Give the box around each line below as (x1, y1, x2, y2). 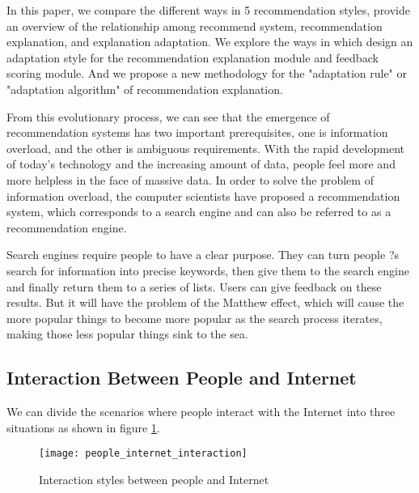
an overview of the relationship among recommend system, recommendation (6, 17, 383, 34)
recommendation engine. (6, 219, 127, 236)
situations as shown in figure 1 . (6, 419, 160, 436)
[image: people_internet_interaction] (39, 448, 248, 460)
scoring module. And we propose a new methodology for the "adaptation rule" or (6, 65, 408, 82)
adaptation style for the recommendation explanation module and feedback (6, 49, 379, 66)
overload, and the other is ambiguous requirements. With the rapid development (6, 139, 404, 156)
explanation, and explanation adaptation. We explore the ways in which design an (6, 33, 413, 50)
